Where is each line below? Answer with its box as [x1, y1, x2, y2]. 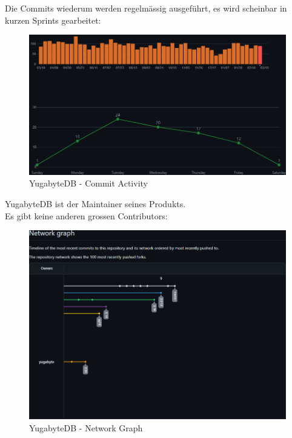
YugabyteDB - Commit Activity [29, 177, 148, 190]
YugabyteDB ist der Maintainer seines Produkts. [5, 197, 186, 210]
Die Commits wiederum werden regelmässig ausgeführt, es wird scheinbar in [5, 2, 287, 14]
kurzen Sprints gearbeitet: [5, 13, 101, 26]
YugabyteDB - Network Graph [29, 421, 143, 434]
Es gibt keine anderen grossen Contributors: [5, 209, 168, 222]
